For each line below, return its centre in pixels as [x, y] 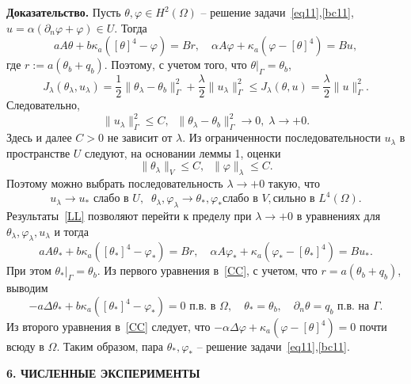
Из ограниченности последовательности [285, 137]
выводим [27, 288]
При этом [29, 270]
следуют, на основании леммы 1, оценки [183, 152]
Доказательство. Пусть [64, 12]
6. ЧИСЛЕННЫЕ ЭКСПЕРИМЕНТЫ [103, 373]
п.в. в [203, 306]
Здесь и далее [39, 137]
